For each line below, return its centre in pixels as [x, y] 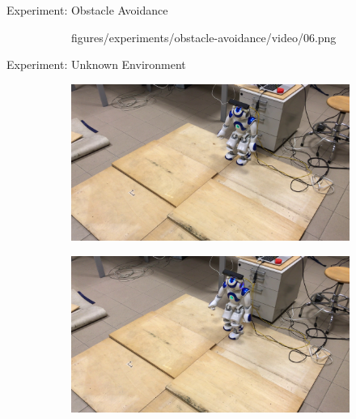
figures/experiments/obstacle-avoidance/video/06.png [204, 37]
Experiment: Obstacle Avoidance [87, 10]
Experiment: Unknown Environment [96, 64]
